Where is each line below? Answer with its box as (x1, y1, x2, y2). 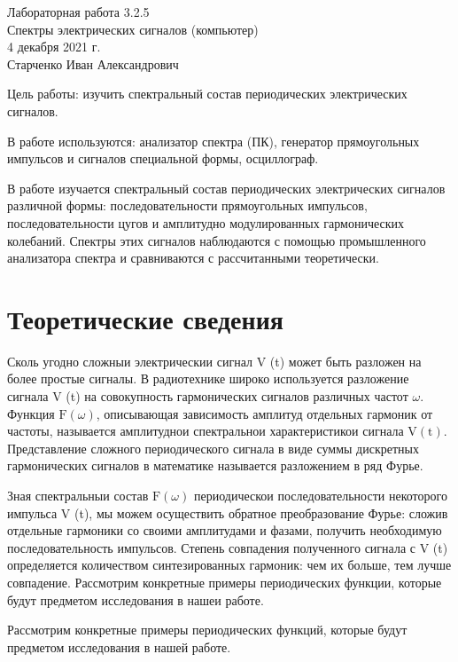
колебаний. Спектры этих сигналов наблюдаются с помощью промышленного (7, 231, 426, 249)
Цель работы (7, 89, 76, 102)
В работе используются (7, 136, 132, 149)
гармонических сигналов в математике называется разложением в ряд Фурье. (7, 456, 423, 475)
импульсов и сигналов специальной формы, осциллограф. (7, 149, 319, 168)
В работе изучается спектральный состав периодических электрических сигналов (7, 178, 446, 197)
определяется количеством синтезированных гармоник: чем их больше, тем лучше (7, 556, 452, 574)
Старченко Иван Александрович (7, 54, 179, 73)
